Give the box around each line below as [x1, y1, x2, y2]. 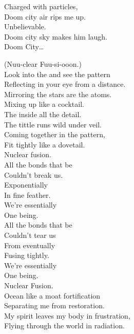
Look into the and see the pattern [4, 68, 110, 79]
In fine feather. [4, 189, 51, 200]
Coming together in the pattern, [4, 129, 105, 140]
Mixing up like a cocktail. [4, 99, 84, 109]
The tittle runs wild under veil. [4, 119, 102, 129]
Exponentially [4, 179, 48, 190]
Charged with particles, [4, 1, 78, 11]
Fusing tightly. [4, 250, 49, 261]
